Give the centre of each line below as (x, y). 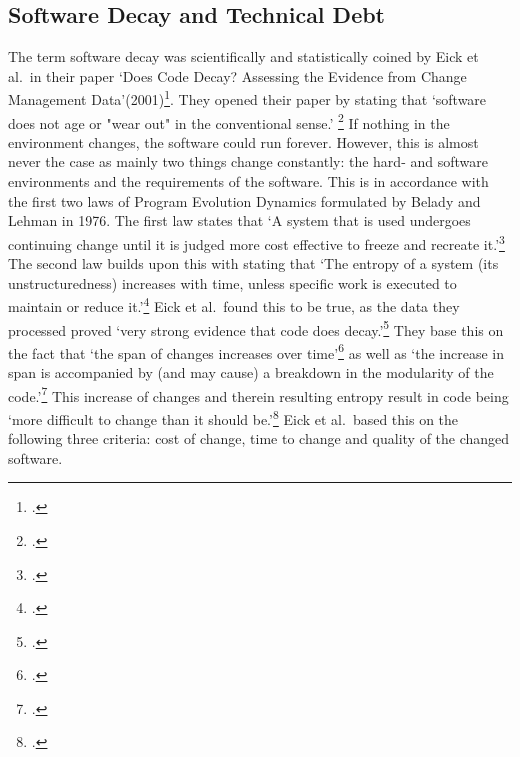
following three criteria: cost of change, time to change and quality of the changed (259, 438)
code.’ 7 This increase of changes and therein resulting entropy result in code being (258, 394)
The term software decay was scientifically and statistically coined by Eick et (243, 56)
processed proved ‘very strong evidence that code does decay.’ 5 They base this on (256, 328)
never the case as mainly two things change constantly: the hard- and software (248, 161)
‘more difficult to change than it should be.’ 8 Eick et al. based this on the (233, 417)
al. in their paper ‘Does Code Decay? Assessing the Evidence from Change (237, 75)
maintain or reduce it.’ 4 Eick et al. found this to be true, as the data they (234, 304)
